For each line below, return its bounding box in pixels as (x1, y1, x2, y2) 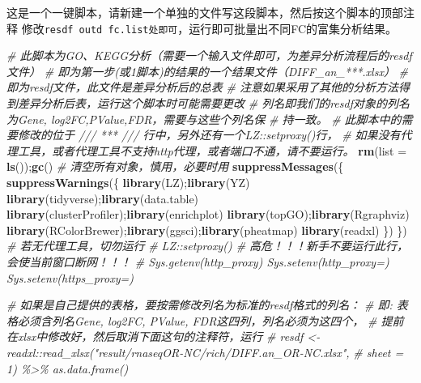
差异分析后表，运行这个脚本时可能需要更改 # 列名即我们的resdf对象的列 (17, 95, 398, 112)
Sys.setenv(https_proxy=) (6, 269, 134, 286)
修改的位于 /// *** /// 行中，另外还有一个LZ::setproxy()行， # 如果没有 (17, 126, 401, 143)
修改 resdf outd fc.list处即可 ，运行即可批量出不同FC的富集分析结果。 (21, 19, 398, 36)
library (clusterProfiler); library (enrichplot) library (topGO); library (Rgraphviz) (6, 206, 410, 223)
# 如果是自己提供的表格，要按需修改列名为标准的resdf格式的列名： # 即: (6, 296, 393, 313)
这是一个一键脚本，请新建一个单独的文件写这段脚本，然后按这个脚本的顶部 (6, 4, 403, 20)
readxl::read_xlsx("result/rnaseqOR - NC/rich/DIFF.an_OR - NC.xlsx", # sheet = (6, 343, 404, 360)
